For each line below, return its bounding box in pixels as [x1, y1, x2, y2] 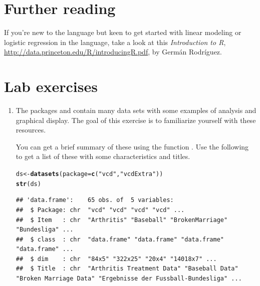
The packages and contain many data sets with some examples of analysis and [16, 105, 256, 115]
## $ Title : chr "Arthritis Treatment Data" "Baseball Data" [16, 265, 238, 272]
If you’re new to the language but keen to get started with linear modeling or [4, 27, 241, 37]
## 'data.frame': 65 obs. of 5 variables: [16, 196, 174, 204]
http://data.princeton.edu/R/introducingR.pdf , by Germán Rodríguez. [4, 46, 222, 57]
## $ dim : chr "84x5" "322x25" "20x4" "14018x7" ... [16, 255, 217, 262]
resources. [16, 124, 46, 135]
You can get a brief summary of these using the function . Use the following [16, 141, 249, 151]
